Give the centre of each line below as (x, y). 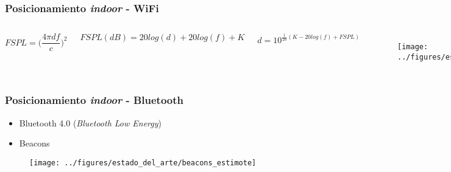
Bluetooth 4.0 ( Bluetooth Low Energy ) (91, 122)
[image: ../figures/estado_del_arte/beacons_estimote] (143, 163)
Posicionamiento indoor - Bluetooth (94, 100)
